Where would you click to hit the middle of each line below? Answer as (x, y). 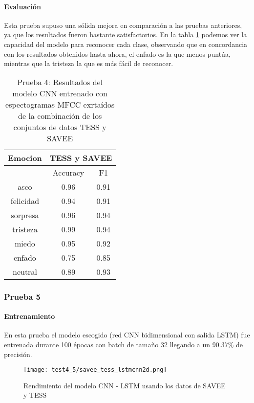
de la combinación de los (60, 115)
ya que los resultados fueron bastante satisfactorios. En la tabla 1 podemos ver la (126, 34)
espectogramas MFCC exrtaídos (60, 104)
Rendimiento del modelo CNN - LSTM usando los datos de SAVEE (125, 385)
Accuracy (68, 172)
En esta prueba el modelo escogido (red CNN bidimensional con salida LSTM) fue (127, 335)
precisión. (18, 354)
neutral (25, 271)
